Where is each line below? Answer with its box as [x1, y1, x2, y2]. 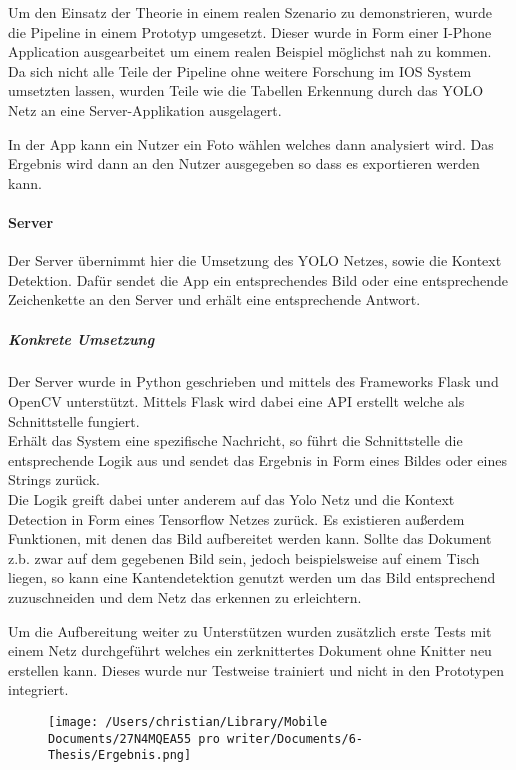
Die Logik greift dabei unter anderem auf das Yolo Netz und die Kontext [8, 489, 455, 510]
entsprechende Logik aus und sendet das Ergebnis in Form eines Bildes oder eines [8, 449, 507, 470]
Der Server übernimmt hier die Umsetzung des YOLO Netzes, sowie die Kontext [8, 250, 502, 271]
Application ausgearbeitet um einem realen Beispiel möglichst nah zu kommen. [8, 41, 492, 62]
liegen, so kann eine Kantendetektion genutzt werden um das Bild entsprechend [8, 567, 496, 588]
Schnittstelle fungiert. [8, 410, 140, 431]
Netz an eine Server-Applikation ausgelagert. [8, 99, 282, 120]
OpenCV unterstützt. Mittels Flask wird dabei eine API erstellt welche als [8, 391, 465, 412]
